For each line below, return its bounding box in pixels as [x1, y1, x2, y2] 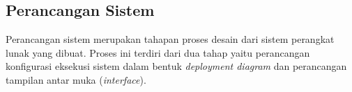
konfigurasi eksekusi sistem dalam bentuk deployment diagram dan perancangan [6, 59, 347, 73]
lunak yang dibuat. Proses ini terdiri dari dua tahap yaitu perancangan [6, 45, 310, 59]
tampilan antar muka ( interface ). [6, 72, 146, 86]
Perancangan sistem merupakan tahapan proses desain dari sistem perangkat [6, 32, 335, 46]
